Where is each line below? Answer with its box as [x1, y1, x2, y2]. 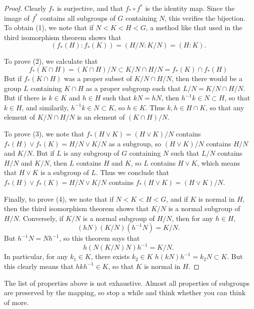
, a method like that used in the [146, 22, 243, 33]
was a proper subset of [64, 73, 132, 83]
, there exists [90, 251, 130, 262]
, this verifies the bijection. [165, 12, 246, 23]
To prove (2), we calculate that [4, 56, 98, 66]
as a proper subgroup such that [85, 83, 181, 93]
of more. [4, 297, 29, 307]
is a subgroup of [41, 167, 89, 177]
